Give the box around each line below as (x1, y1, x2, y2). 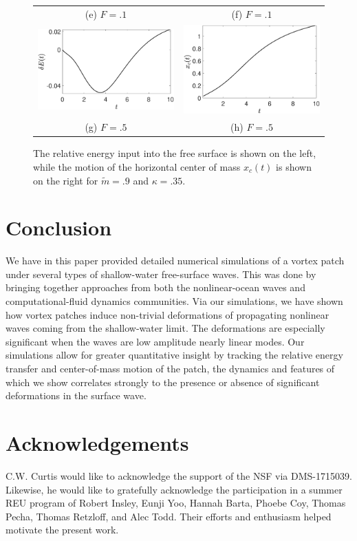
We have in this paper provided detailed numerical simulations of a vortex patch (6, 253, 345, 268)
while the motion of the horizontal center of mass (33, 159, 241, 173)
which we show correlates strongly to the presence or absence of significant (6, 374, 320, 389)
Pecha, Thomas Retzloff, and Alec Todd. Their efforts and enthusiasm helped (6, 509, 332, 523)
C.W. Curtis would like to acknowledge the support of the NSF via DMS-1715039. (6, 468, 352, 482)
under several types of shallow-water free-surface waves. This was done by (6, 266, 316, 281)
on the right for (33, 173, 98, 187)
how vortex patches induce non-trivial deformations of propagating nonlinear (6, 307, 329, 321)
